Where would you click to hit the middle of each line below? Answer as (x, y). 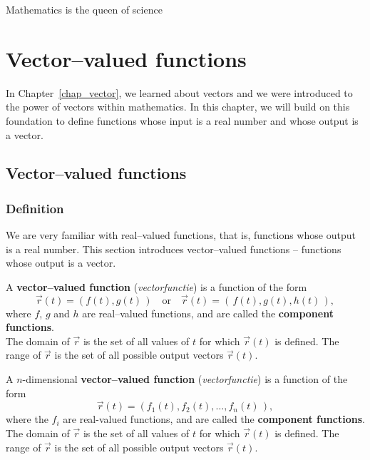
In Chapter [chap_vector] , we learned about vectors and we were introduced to (179, 92)
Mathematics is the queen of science (84, 9)
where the (27, 419)
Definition (35, 208)
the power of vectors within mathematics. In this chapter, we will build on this (178, 107)
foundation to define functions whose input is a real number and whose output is (182, 120)
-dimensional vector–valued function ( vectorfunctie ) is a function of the (185, 379)
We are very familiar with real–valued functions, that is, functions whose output (181, 235)
